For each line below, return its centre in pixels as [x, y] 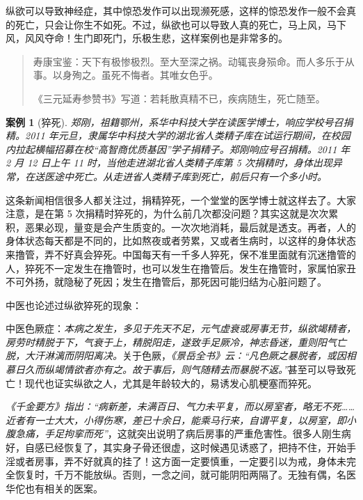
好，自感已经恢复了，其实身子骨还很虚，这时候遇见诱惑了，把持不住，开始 [176, 447]
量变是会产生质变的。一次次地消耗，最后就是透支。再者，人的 [215, 227]
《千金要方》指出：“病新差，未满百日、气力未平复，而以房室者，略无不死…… [180, 406]
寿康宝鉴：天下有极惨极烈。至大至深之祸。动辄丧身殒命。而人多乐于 [189, 61]
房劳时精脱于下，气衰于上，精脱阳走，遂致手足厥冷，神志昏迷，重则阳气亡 [176, 342]
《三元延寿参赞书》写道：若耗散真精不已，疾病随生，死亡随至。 [179, 98]
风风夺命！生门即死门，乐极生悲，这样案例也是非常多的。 [156, 38]
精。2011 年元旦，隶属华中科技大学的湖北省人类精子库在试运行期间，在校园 [178, 135]
